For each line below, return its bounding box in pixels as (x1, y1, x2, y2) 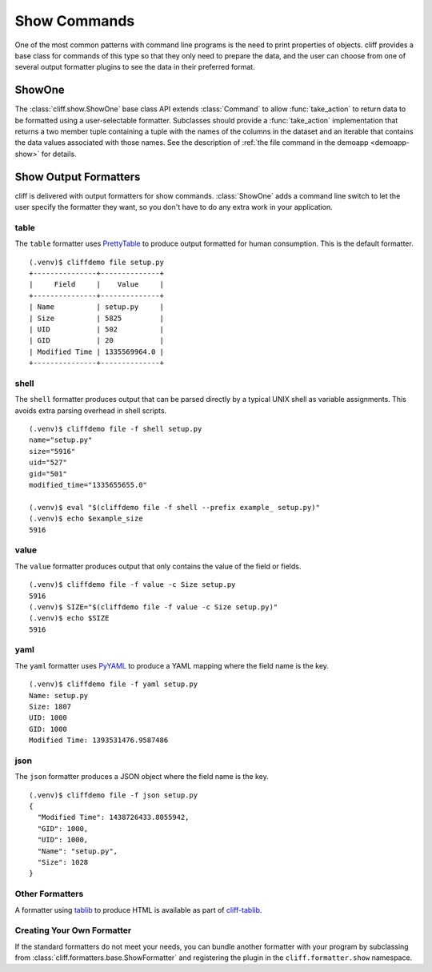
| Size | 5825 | (29, 313, 164, 323)
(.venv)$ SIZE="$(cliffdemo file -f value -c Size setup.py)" (29, 602, 278, 612)
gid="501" (29, 469, 67, 478)
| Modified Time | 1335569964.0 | (29, 347, 164, 356)
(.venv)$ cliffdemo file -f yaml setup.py (29, 680, 198, 689)
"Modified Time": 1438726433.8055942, (37, 813, 190, 822)
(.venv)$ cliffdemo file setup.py (29, 257, 164, 267)
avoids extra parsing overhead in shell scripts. (14, 405, 167, 416)
